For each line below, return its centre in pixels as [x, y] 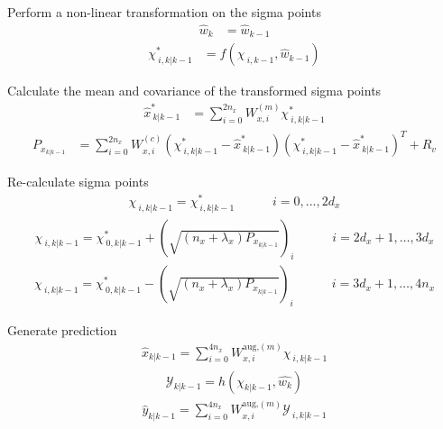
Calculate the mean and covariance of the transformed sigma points [194, 91]
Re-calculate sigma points [78, 182]
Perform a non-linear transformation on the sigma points [164, 12]
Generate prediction [62, 330]
